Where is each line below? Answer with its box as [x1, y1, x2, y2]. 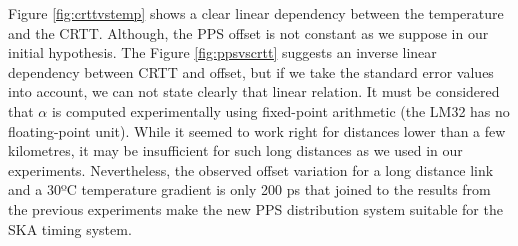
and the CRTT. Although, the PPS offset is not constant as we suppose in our [8, 22, 489, 43]
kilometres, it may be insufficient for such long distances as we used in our [8, 140, 463, 161]
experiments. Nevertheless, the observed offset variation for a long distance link [8, 159, 494, 180]
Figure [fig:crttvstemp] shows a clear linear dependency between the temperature [8, 3, 504, 23]
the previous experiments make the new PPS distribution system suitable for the [8, 198, 503, 219]
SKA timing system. [8, 218, 132, 239]
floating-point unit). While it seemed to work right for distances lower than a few [8, 120, 506, 141]
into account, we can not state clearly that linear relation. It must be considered [8, 81, 500, 102]
